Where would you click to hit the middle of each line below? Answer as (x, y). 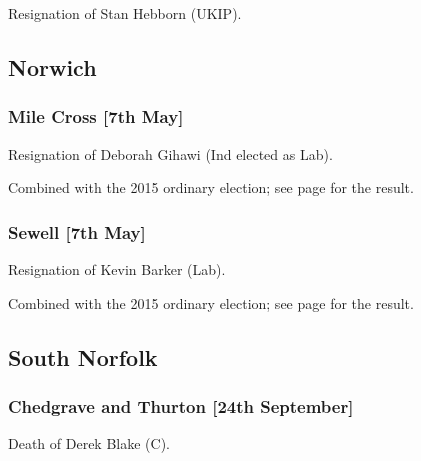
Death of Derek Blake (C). (89, 443)
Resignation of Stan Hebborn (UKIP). (125, 13)
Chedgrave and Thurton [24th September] (181, 405)
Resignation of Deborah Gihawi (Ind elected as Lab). (170, 153)
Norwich (52, 66)
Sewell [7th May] (77, 231)
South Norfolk (83, 356)
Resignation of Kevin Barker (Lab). (117, 269)
